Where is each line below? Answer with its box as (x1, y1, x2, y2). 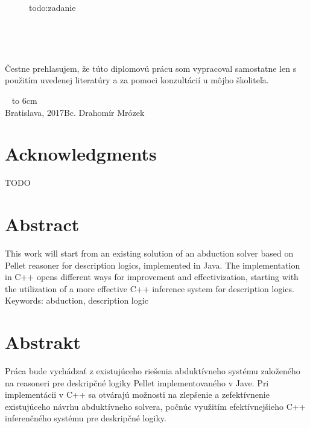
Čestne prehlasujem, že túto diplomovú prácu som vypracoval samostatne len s (5, 62, 297, 74)
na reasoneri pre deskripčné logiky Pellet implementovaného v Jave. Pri (5, 376, 269, 389)
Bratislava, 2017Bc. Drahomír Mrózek (5, 106, 145, 118)
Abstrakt (5, 330, 81, 354)
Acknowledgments (5, 141, 157, 166)
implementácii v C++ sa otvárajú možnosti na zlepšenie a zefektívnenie (5, 388, 270, 401)
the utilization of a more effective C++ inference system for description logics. (5, 282, 294, 295)
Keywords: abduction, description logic (5, 294, 148, 307)
